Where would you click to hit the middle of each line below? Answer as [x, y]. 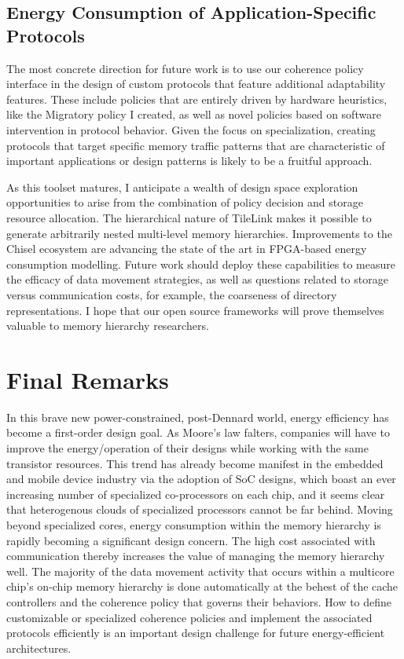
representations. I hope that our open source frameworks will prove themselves [195, 310]
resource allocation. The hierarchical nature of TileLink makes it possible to [189, 217]
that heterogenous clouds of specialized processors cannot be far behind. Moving [200, 509]
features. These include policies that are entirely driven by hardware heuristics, [197, 99]
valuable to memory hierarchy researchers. [108, 326]
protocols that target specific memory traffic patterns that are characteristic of [196, 145]
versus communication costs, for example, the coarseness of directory [172, 294]
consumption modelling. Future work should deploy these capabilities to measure [201, 264]
